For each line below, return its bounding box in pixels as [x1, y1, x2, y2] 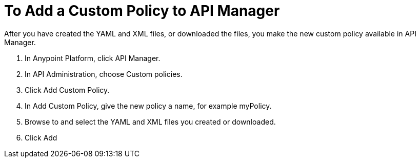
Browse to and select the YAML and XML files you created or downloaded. [25, 117, 276, 126]
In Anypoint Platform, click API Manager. [25, 53, 161, 63]
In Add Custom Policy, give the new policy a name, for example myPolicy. [25, 101, 272, 110]
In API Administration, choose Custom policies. [25, 69, 183, 78]
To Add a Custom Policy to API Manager [4, 2, 280, 19]
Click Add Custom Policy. [25, 85, 110, 94]
